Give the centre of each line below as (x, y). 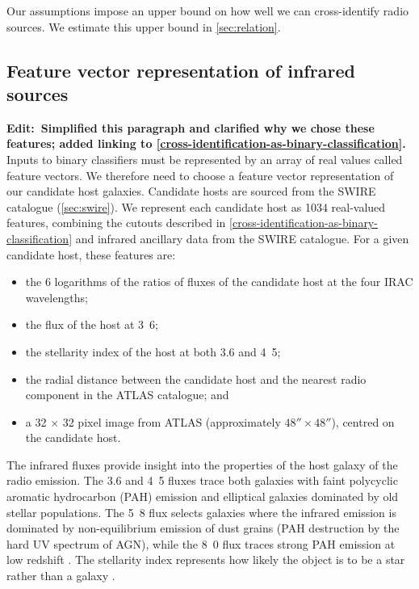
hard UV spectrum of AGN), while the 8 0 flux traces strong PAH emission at (201, 543)
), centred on (363, 421)
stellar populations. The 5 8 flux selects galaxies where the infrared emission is (201, 512)
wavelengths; (57, 297)
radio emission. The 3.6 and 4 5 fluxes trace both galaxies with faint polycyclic (202, 480)
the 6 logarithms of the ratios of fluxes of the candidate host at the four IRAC (219, 282)
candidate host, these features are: (91, 254)
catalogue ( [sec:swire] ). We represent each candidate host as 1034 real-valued (196, 206)
